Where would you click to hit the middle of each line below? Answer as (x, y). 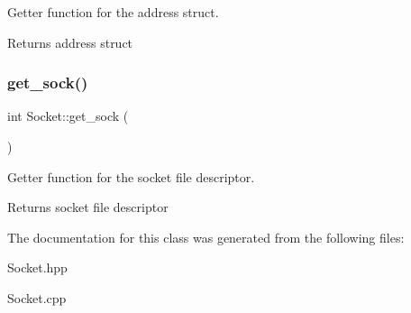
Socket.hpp (37, 267)
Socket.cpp (37, 297)
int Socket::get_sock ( (68, 116)
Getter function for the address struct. (113, 12)
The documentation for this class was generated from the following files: (206, 237)
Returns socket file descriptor (88, 207)
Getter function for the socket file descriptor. (131, 176)
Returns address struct (70, 42)
